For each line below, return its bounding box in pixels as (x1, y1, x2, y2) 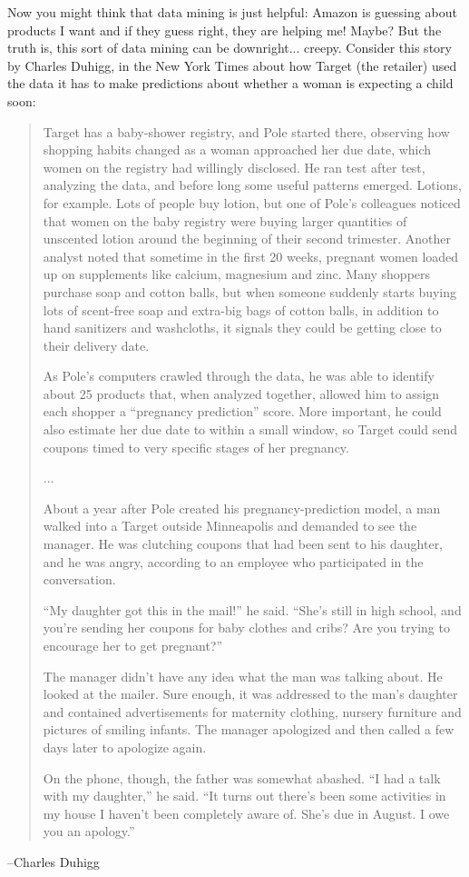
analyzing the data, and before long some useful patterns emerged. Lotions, (43, 175, 462, 194)
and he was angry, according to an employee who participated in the (43, 552, 424, 571)
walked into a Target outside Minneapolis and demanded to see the (43, 516, 417, 535)
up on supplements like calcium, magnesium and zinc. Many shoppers (43, 264, 431, 284)
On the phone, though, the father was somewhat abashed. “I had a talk (43, 768, 441, 787)
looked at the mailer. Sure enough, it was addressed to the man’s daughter (43, 684, 458, 703)
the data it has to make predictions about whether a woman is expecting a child (7, 74, 454, 93)
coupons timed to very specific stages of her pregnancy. (43, 437, 349, 456)
